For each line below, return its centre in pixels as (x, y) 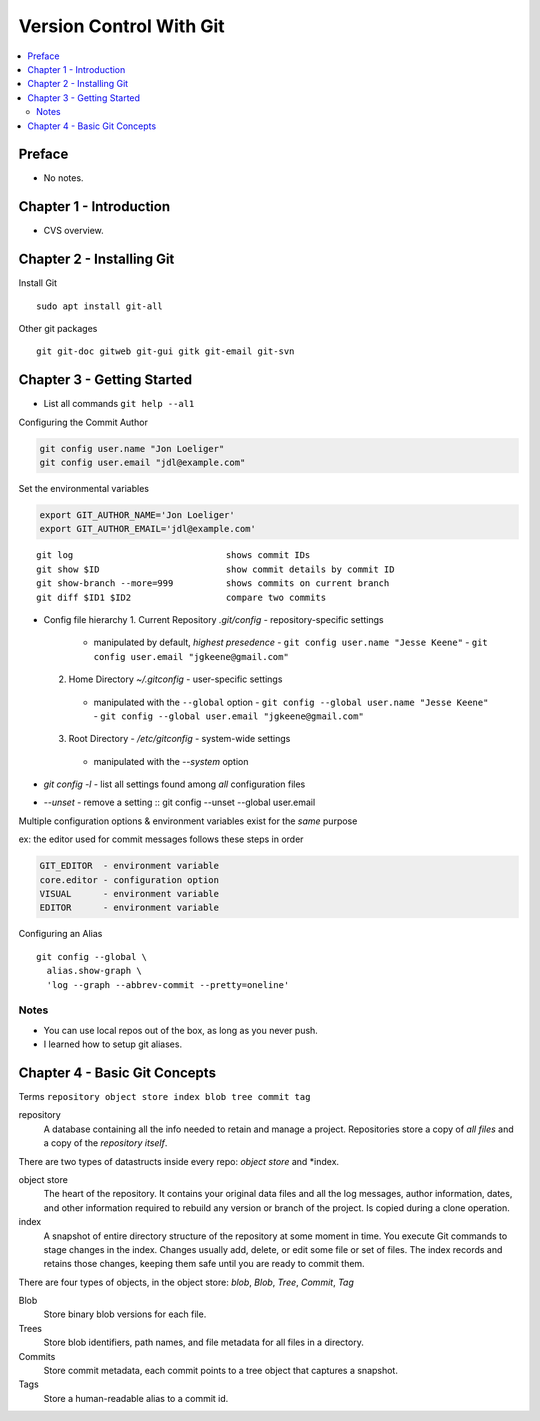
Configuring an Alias (60, 934)
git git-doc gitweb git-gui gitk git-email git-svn (165, 351)
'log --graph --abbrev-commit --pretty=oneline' (168, 984)
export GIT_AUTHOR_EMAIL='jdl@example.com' (148, 529)
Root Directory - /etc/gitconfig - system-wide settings (179, 739)
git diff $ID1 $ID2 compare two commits (181, 597)
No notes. (63, 178)
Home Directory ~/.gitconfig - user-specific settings (175, 679)
